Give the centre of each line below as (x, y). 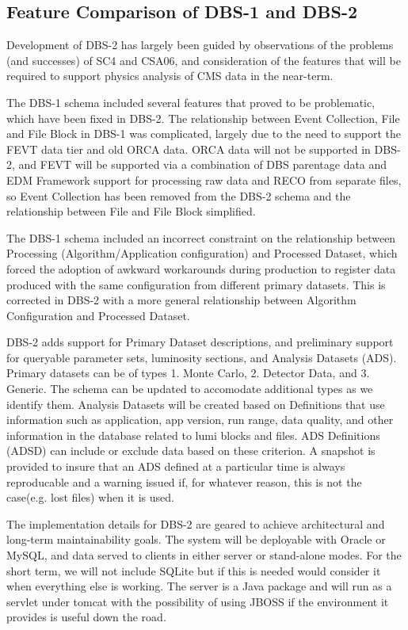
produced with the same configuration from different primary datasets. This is (196, 284)
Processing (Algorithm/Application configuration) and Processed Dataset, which (202, 253)
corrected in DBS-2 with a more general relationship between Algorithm (181, 300)
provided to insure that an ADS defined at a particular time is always (176, 466)
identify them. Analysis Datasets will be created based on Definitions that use (196, 404)
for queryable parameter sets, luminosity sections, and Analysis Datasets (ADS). (202, 357)
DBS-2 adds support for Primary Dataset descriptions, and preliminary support (200, 342)
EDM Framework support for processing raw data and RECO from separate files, (204, 179)
